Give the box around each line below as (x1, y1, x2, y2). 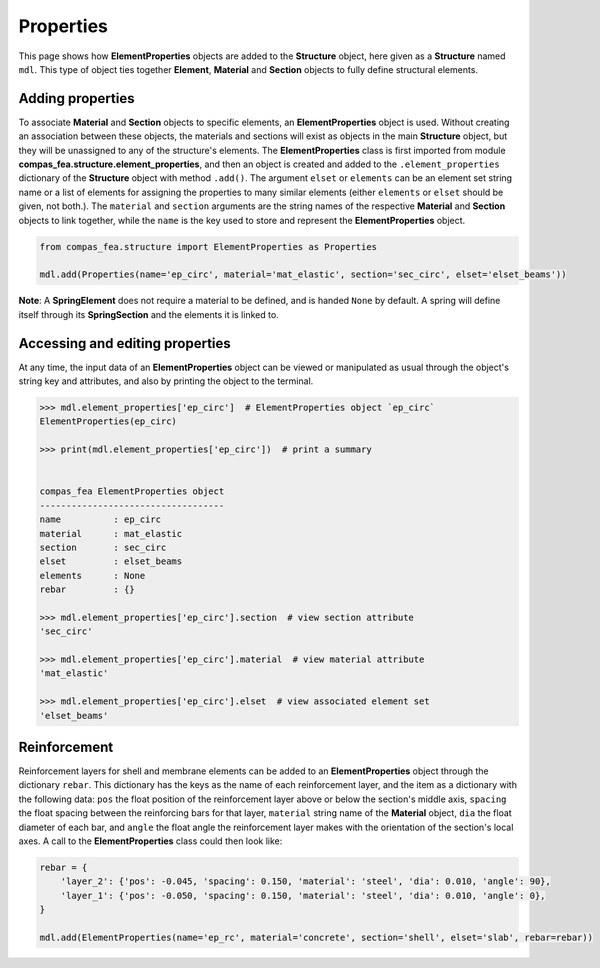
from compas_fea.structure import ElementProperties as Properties (39, 241, 378, 252)
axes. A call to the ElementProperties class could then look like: (18, 835, 283, 847)
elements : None (39, 570, 146, 581)
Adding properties (18, 90, 135, 107)
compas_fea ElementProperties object (39, 486, 225, 497)
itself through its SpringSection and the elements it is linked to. (18, 308, 279, 320)
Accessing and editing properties (18, 335, 232, 352)
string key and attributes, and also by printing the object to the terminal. (18, 375, 314, 387)
